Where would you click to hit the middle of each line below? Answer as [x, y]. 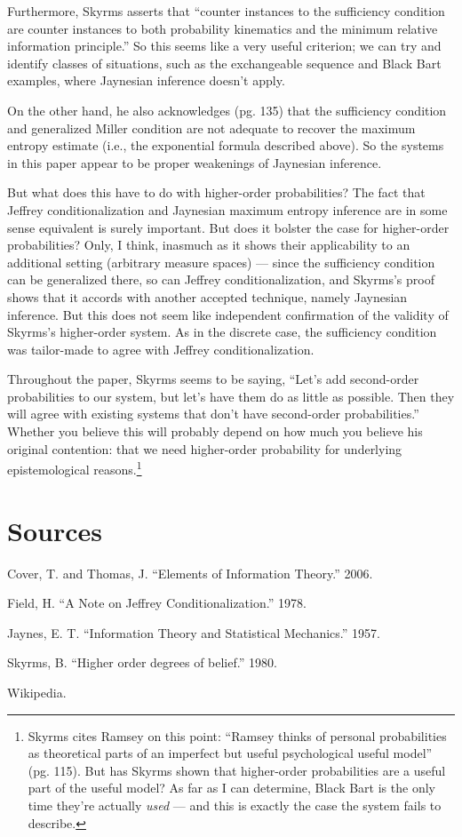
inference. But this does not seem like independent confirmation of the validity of [228, 314]
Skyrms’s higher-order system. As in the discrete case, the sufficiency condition [222, 332]
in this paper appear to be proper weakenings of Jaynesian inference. [195, 162]
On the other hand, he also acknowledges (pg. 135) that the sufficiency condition [227, 110]
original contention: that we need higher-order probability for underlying [205, 448]
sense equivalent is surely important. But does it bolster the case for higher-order [228, 227]
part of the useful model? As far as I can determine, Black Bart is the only [231, 788]
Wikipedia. [37, 692]
